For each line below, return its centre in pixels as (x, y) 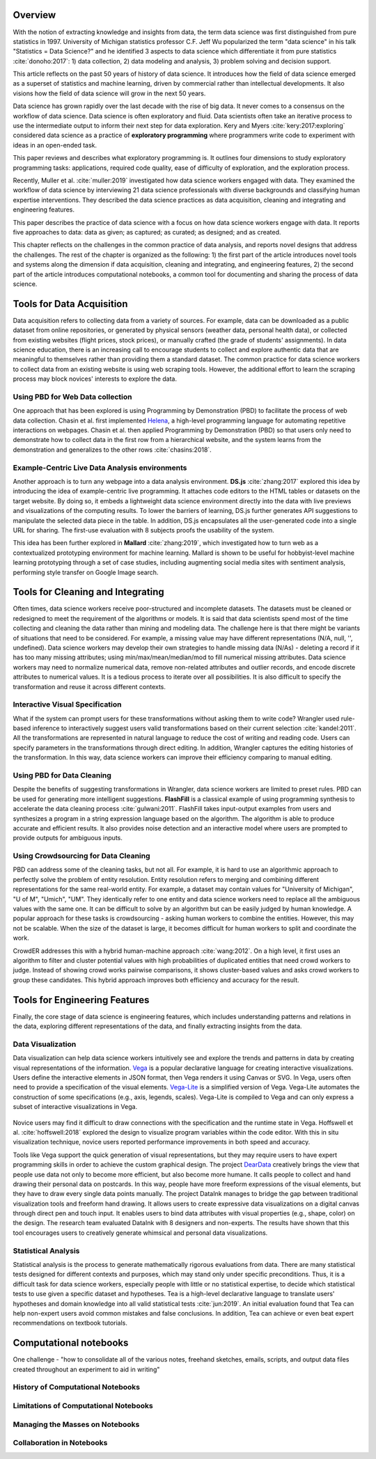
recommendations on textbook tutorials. (70, 1323)
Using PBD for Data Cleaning (62, 775)
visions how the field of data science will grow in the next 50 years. (109, 93)
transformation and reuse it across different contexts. (89, 686)
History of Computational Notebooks (77, 1387)
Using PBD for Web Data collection (72, 397)
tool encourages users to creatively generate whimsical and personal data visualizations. (140, 1233)
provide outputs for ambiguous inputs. (68, 838)
